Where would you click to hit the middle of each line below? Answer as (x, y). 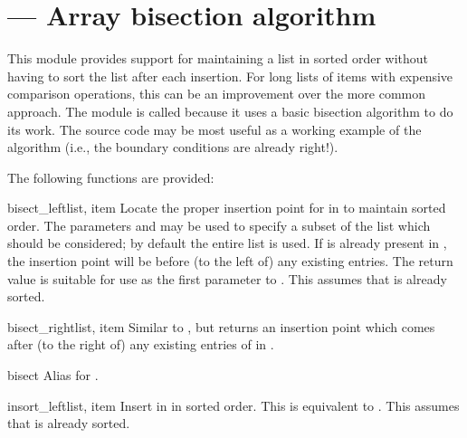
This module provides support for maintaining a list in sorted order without (218, 58)
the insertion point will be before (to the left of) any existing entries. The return (230, 261)
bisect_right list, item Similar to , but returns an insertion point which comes (221, 326)
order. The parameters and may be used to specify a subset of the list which (219, 225)
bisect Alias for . (53, 375)
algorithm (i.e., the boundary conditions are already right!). (173, 147)
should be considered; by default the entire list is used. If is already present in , (227, 243)
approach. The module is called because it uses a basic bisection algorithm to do (230, 111)
